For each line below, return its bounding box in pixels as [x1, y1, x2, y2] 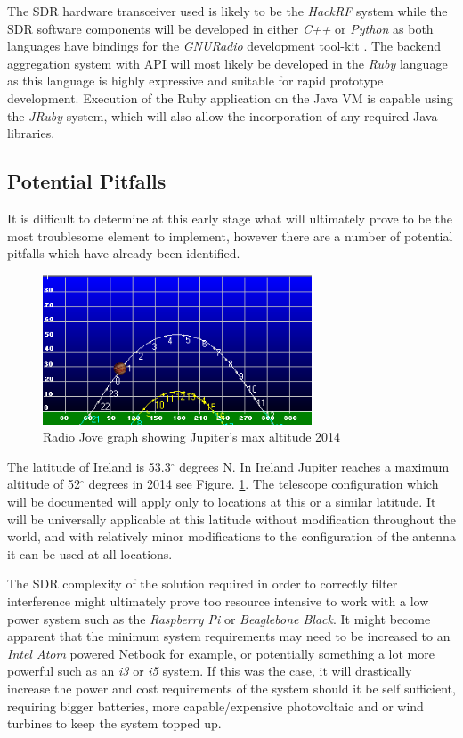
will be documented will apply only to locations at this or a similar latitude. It [7, 492, 436, 511]
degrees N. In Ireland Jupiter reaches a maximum [179, 457, 450, 475]
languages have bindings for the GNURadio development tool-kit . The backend [7, 36, 442, 55]
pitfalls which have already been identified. [7, 244, 240, 263]
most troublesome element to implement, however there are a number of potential [7, 226, 453, 245]
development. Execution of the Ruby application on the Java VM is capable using [7, 88, 453, 107]
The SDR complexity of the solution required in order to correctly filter [7, 574, 398, 593]
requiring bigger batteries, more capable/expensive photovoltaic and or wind [7, 696, 424, 715]
